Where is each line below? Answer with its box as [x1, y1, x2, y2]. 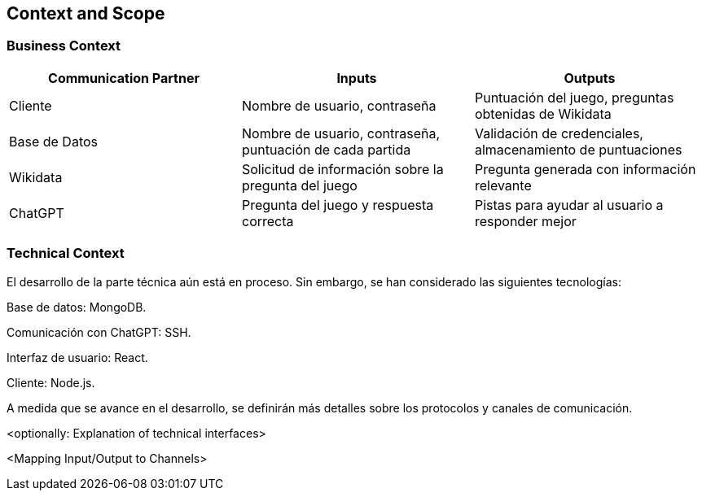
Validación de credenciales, [474, 124, 643, 142]
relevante [474, 177, 532, 194]
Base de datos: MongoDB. [7, 299, 147, 314]
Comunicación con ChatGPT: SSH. [7, 325, 191, 339]
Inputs [336, 69, 377, 86]
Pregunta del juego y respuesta [241, 196, 434, 213]
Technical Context [7, 245, 125, 262]
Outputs [564, 69, 616, 86]
